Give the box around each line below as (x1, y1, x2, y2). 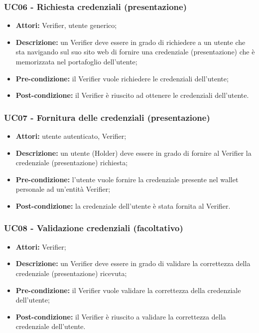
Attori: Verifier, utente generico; (15, 20, 117, 30)
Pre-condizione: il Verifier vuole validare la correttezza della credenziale (15, 285, 241, 295)
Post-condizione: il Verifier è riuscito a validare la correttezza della (15, 311, 226, 322)
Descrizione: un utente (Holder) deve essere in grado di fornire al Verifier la (15, 147, 252, 158)
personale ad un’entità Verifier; (15, 184, 111, 194)
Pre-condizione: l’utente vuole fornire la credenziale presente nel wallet (15, 174, 239, 184)
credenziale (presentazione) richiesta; (15, 157, 128, 168)
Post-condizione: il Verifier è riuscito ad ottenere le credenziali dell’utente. (15, 90, 249, 100)
